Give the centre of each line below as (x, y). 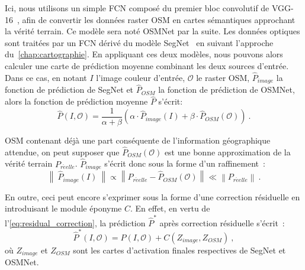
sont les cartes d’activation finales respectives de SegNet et (179, 250)
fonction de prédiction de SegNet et (69, 90)
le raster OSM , (223, 77)
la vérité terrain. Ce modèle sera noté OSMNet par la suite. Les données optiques (152, 31)
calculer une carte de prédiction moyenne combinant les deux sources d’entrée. (147, 65)
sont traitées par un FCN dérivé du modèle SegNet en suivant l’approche (139, 42)
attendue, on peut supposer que (62, 152)
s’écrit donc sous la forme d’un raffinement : (185, 163)
